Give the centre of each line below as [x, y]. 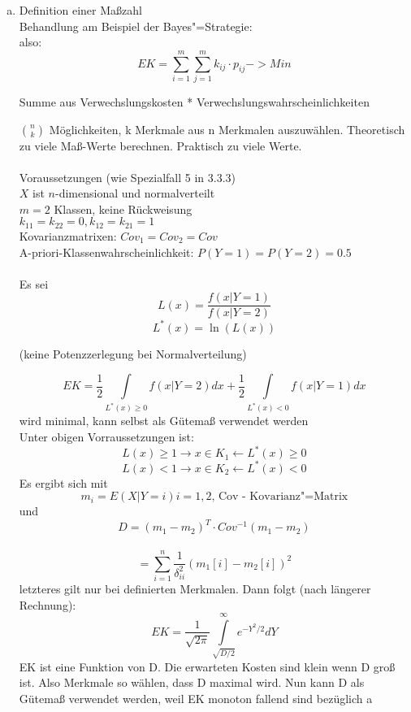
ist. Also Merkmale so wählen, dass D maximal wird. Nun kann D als [192, 682]
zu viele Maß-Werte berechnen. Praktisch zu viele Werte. [160, 145]
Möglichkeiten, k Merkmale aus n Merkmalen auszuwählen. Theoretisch [227, 129]
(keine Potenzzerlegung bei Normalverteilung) [133, 353]
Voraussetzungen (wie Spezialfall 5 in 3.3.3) [128, 177]
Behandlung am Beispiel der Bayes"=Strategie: [136, 26]
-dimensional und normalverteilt [135, 193]
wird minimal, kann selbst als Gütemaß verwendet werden [164, 421]
